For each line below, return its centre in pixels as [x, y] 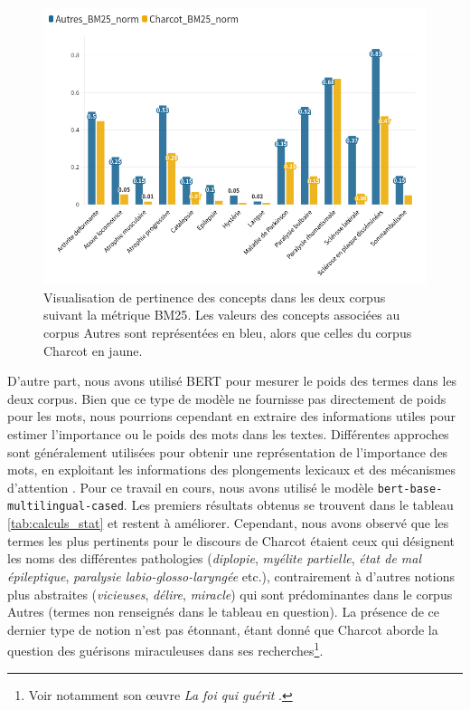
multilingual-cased [66, 507]
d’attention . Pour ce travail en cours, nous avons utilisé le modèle [191, 487]
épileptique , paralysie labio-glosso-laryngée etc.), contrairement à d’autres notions [231, 576]
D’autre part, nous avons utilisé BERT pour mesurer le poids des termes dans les [232, 381]
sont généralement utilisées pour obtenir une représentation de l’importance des [228, 451]
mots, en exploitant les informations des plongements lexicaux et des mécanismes [232, 470]
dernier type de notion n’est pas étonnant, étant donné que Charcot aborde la [223, 629]
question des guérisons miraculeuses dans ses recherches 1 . [165, 649]
